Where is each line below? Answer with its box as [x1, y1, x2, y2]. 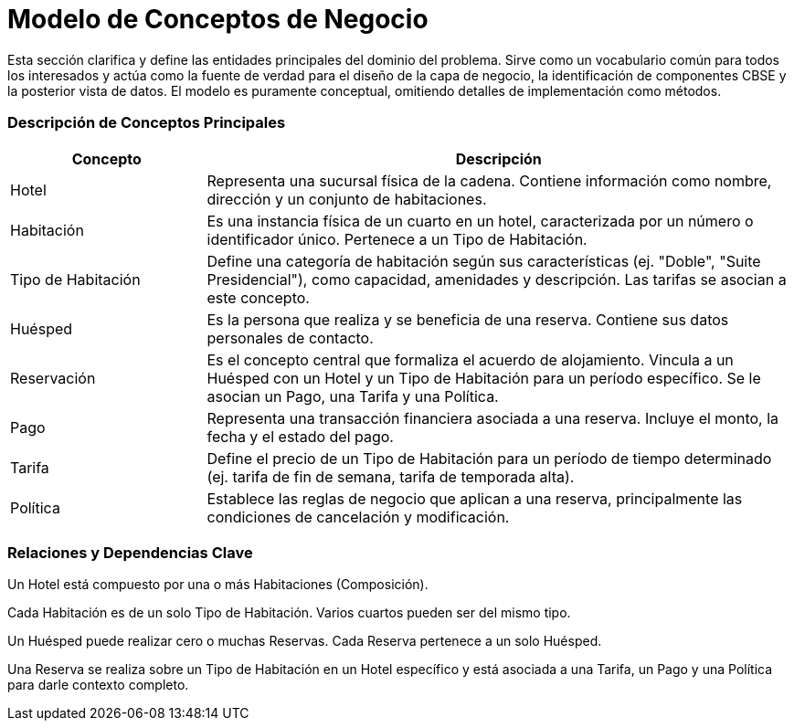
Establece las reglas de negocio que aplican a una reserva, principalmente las [206, 489, 743, 508]
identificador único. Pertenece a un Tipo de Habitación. [206, 229, 588, 248]
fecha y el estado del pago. [206, 427, 394, 446]
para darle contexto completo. [7, 677, 189, 693]
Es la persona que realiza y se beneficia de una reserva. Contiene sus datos [206, 310, 729, 329]
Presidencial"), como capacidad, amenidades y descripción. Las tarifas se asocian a [206, 269, 787, 289]
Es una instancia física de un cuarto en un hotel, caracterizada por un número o [206, 211, 754, 230]
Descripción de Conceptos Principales [7, 113, 286, 132]
